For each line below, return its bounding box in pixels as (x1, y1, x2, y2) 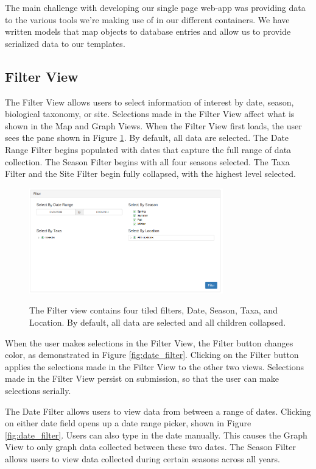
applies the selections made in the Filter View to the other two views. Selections (5, 360, 304, 373)
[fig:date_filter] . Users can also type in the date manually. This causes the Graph (5, 428, 307, 441)
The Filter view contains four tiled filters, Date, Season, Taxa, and (29, 304, 278, 317)
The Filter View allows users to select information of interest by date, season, (5, 95, 294, 108)
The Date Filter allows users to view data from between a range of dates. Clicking (5, 404, 311, 417)
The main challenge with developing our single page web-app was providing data (5, 1, 306, 13)
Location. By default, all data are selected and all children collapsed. (29, 316, 286, 329)
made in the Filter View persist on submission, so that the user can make (5, 372, 279, 385)
